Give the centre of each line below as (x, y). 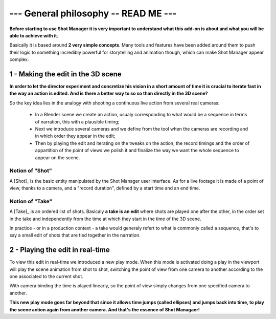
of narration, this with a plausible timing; (77, 122)
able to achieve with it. (34, 35)
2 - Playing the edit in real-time (60, 250)
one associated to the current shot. (47, 277)
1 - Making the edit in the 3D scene (66, 74)
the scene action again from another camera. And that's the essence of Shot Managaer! (105, 309)
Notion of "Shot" (31, 171)
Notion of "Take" (31, 201)
